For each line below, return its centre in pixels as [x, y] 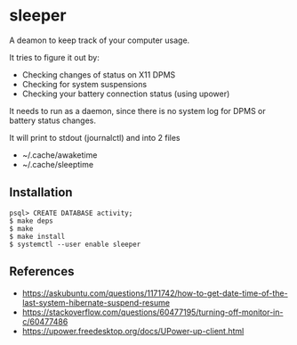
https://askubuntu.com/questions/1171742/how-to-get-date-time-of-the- [155, 293]
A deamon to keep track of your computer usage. [100, 40]
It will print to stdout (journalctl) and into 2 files [95, 137]
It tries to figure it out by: [54, 57]
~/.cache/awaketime [60, 155]
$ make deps [31, 221]
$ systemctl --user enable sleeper [75, 244]
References [42, 271]
